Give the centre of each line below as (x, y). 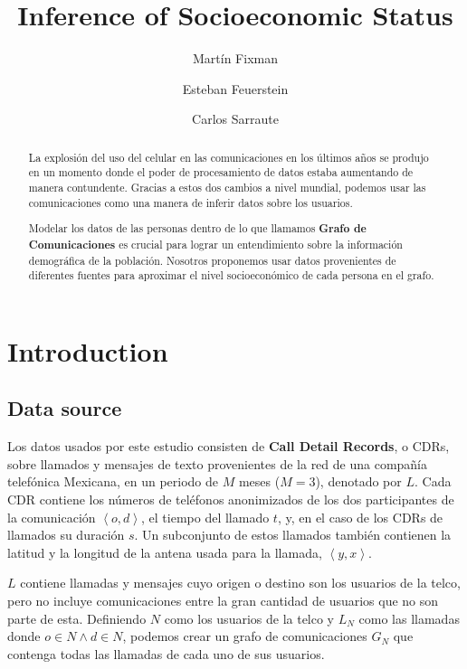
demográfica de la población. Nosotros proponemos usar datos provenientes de (212, 260)
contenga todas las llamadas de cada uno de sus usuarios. (166, 653)
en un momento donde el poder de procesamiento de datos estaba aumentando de (221, 172)
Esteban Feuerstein (235, 88)
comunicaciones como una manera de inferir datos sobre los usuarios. (191, 202)
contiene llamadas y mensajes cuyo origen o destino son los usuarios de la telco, (240, 583)
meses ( (259, 481)
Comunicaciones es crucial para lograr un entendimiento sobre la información (215, 244)
